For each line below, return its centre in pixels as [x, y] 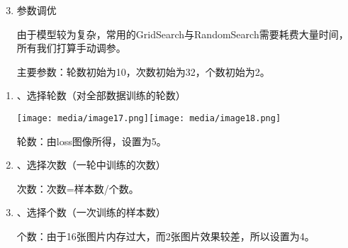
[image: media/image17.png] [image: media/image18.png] [149, 118]
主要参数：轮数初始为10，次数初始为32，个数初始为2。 [143, 71]
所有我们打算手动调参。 [71, 48]
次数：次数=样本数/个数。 [78, 188]
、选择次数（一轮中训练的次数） [91, 165]
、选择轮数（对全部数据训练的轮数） [101, 95]
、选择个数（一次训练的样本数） [91, 212]
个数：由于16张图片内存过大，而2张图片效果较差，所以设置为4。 [165, 236]
